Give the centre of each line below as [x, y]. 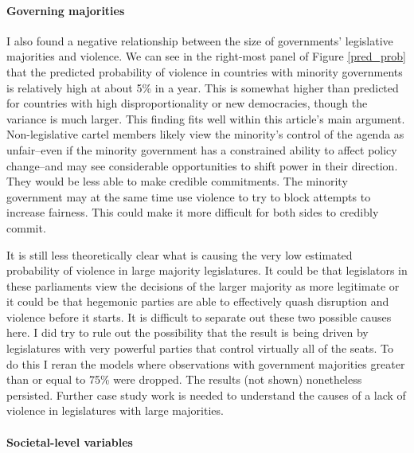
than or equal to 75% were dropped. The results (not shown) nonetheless [184, 379]
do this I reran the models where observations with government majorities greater [206, 363]
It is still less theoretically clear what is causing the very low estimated [180, 254]
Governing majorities [66, 10]
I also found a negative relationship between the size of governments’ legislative [200, 40]
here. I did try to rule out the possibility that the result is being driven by [187, 332]
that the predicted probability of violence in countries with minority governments [205, 71]
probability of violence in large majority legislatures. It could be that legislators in [207, 270]
